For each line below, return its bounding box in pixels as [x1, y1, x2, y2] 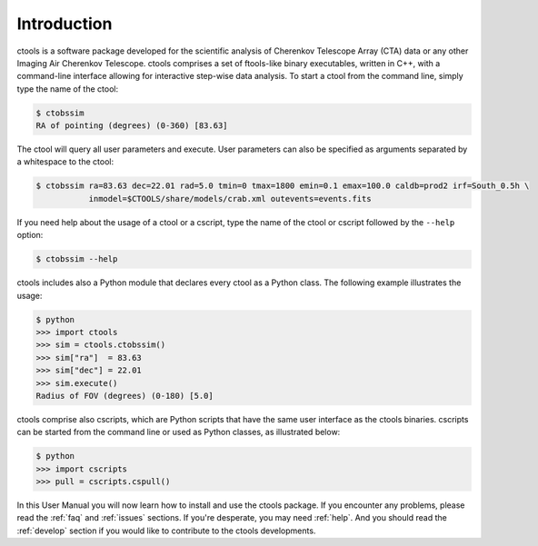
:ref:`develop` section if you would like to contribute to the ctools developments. [16, 525, 316, 536]
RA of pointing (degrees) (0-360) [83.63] [35, 121, 228, 131]
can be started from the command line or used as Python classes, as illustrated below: [16, 427, 341, 438]
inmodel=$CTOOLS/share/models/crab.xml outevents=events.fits [88, 194, 372, 204]
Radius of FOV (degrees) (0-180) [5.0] [35, 391, 214, 401]
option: [16, 230, 44, 241]
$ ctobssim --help [35, 254, 118, 264]
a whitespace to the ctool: [16, 156, 114, 167]
